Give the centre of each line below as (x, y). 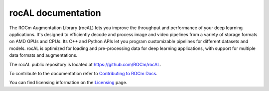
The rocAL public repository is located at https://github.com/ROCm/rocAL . (85, 64)
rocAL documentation (55, 13)
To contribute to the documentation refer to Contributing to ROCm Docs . (83, 73)
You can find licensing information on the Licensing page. (68, 83)
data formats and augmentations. (43, 55)
